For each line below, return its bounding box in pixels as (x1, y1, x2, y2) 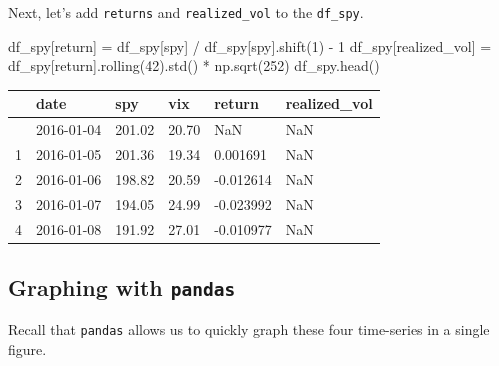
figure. (8, 339, 47, 360)
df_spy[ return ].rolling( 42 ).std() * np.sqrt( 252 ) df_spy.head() (8, 55, 380, 76)
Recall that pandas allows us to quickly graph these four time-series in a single (8, 319, 490, 340)
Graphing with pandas (8, 272, 236, 303)
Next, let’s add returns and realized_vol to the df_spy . (8, 2, 364, 22)
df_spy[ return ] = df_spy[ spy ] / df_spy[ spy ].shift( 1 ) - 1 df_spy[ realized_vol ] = (8, 35, 492, 56)
